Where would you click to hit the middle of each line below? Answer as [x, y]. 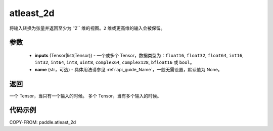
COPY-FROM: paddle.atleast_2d [43, 122]
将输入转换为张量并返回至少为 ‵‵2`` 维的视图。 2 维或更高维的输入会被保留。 [87, 28]
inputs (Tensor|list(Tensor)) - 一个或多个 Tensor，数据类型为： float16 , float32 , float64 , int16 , [139, 55]
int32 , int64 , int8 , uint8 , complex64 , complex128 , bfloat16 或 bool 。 [115, 62]
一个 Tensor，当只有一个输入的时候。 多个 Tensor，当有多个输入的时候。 [85, 96]
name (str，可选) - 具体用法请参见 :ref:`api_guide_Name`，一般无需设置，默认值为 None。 [128, 69]
